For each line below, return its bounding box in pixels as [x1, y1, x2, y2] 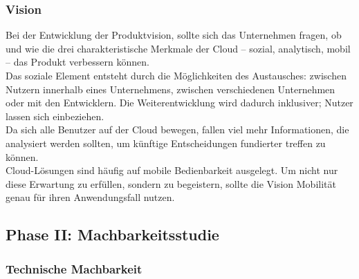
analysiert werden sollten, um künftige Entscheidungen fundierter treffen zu [6, 135, 326, 150]
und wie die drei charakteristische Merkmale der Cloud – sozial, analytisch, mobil [6, 41, 351, 55]
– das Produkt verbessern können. [6, 55, 149, 69]
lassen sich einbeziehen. [6, 108, 104, 123]
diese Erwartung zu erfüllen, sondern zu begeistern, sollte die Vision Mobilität [6, 176, 336, 191]
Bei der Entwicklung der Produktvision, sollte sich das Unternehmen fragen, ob [6, 28, 342, 42]
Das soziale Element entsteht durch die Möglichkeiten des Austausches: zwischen [6, 68, 347, 82]
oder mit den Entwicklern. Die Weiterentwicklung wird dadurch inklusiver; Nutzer [6, 95, 353, 110]
